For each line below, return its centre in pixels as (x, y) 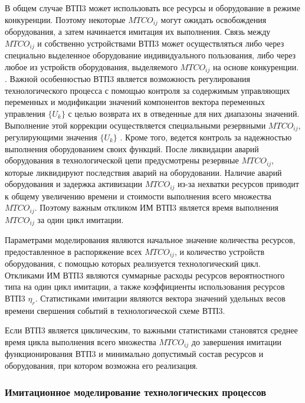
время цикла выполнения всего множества (81, 341)
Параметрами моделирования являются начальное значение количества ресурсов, (150, 240)
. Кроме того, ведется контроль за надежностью (206, 137)
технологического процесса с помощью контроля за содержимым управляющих (147, 90)
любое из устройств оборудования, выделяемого (91, 66)
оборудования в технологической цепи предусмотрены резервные (122, 160)
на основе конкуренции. (256, 66)
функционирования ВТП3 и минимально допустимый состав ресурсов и (134, 354)
